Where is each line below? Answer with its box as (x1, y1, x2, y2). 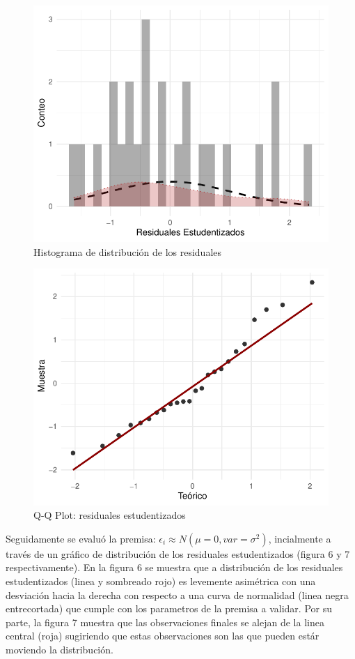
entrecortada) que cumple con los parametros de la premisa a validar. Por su (6, 601, 332, 616)
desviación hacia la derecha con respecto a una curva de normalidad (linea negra (6, 587, 349, 602)
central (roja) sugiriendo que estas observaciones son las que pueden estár (6, 628, 319, 643)
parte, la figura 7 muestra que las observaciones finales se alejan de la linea (6, 614, 324, 629)
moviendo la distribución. (6, 642, 113, 656)
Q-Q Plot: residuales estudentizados (33, 508, 186, 522)
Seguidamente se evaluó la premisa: (6, 531, 156, 545)
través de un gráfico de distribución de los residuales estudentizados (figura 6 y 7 (6, 546, 350, 561)
